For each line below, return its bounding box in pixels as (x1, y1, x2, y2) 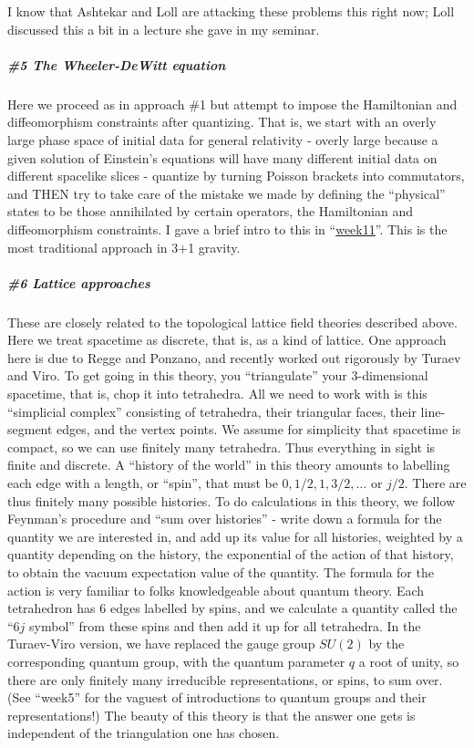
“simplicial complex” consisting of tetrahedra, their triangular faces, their (7, 401, 417, 421)
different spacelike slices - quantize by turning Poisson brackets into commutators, (7, 166, 465, 185)
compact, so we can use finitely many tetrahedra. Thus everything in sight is (7, 437, 436, 456)
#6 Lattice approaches (7, 273, 150, 292)
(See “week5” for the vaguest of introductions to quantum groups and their (7, 688, 427, 707)
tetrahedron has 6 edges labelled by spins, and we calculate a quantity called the (7, 598, 458, 618)
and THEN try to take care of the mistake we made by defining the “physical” (7, 183, 446, 203)
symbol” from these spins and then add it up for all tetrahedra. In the (29, 616, 421, 635)
